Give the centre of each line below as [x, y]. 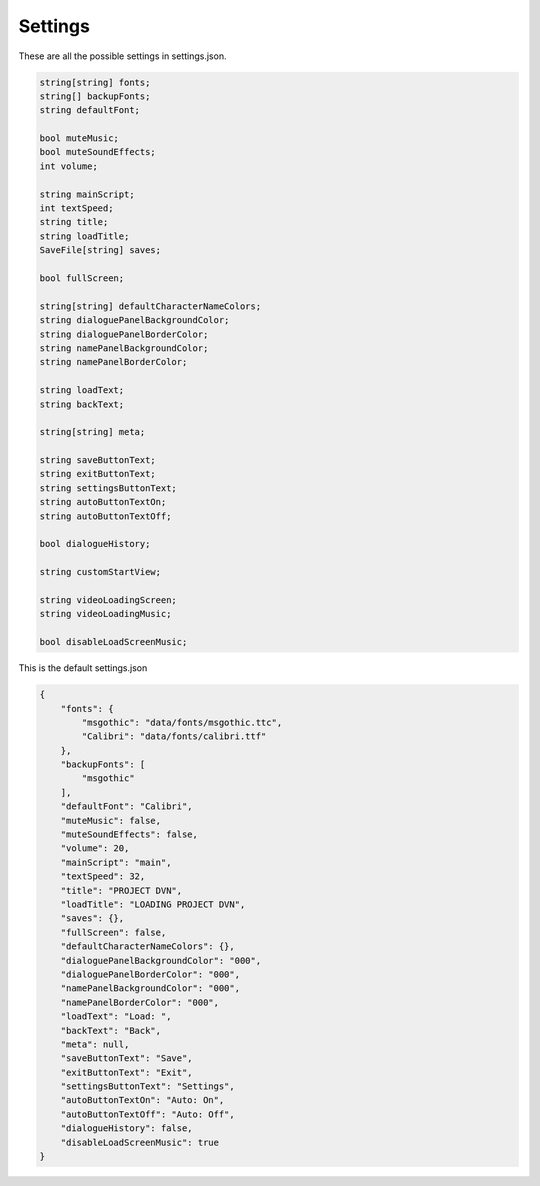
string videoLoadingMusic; [105, 614]
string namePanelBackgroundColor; [124, 348]
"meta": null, [95, 1044]
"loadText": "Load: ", [116, 1016]
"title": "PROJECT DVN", [121, 890]
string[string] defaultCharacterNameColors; [150, 306]
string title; [74, 222]
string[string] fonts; [95, 82]
